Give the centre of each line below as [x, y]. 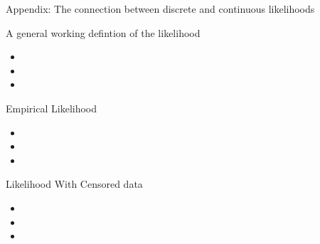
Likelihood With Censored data [74, 184]
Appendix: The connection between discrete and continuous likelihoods [160, 9]
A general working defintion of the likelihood [103, 32]
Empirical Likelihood [52, 108]
